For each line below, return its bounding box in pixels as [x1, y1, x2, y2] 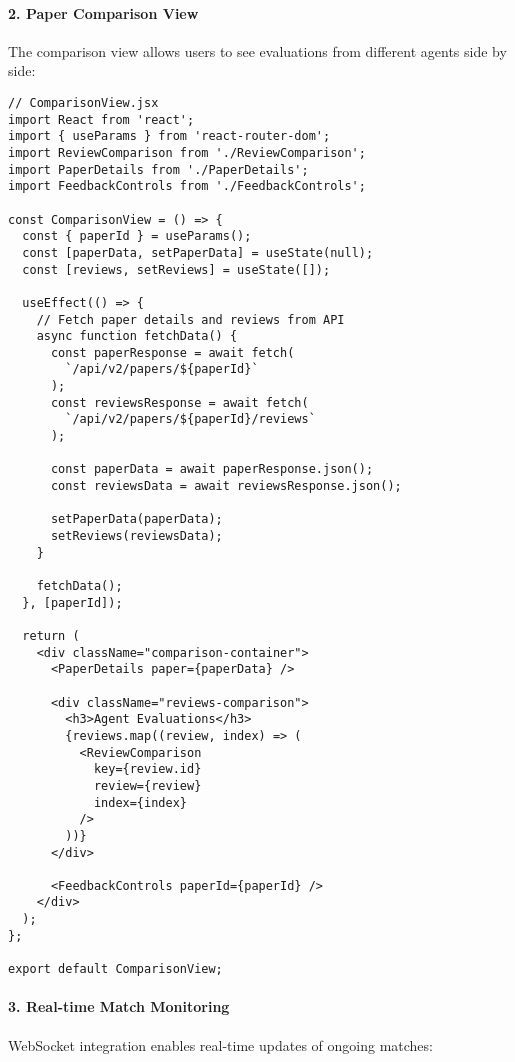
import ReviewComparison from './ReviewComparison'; [8, 145, 366, 160]
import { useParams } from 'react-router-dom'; [8, 129, 331, 144]
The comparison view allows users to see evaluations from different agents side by [8, 40, 507, 61]
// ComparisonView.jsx [8, 95, 159, 110]
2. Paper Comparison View [8, 2, 199, 23]
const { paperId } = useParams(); [22, 229, 252, 244]
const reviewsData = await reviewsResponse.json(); [50, 479, 402, 494]
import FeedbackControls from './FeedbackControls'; [8, 179, 366, 194]
